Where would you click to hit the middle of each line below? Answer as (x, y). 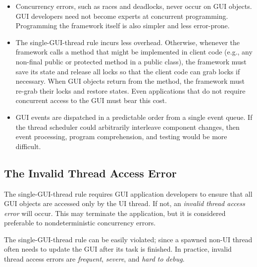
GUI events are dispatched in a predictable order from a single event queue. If (134, 117)
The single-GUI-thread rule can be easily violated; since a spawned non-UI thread (128, 239)
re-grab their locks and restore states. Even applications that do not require (130, 90)
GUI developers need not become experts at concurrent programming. (122, 16)
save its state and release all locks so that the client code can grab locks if (128, 71)
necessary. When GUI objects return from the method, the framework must (130, 81)
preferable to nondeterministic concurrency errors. (80, 223)
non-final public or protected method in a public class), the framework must (131, 61)
